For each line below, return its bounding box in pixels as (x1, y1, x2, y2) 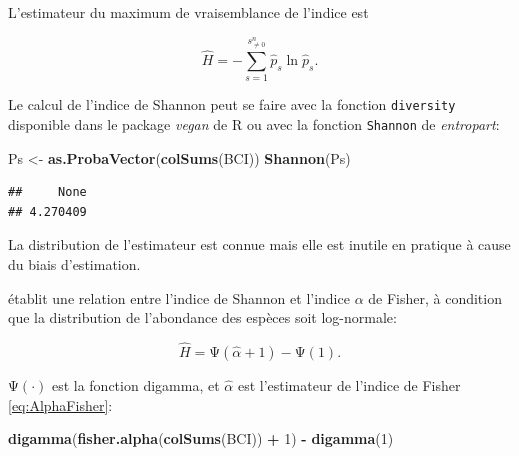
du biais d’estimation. (8, 253, 141, 274)
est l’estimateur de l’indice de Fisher (237, 374, 461, 395)
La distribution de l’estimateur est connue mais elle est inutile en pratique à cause (8, 234, 511, 255)
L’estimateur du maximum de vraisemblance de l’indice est (8, 2, 369, 22)
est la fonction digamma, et (51, 374, 220, 395)
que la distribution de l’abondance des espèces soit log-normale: (8, 307, 397, 328)
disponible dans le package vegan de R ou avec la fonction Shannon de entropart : (8, 113, 500, 134)
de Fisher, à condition (368, 287, 502, 308)
